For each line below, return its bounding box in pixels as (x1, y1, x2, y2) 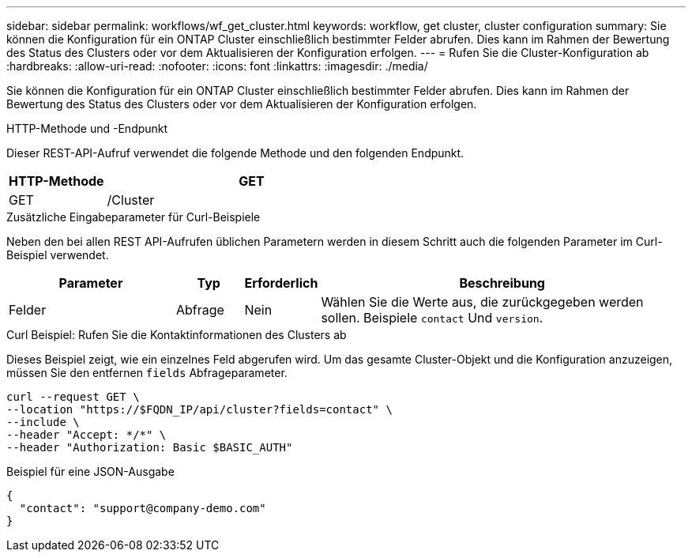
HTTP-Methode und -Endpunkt (6, 122, 168, 135)
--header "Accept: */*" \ (6, 428, 167, 441)
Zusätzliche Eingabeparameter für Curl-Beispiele (6, 210, 261, 224)
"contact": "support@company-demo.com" (19, 502, 266, 515)
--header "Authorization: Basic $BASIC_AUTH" (6, 441, 293, 454)
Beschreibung (459, 275, 545, 291)
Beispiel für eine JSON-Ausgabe (6, 465, 175, 478)
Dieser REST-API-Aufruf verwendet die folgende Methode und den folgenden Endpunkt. (6, 146, 464, 160)
